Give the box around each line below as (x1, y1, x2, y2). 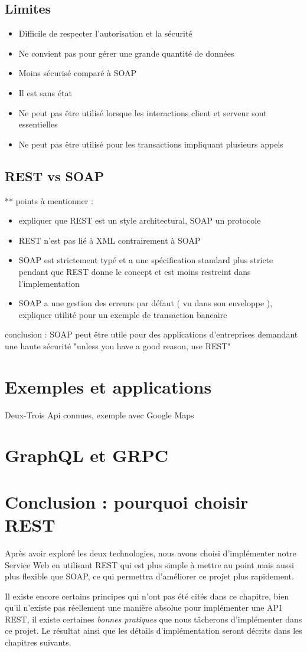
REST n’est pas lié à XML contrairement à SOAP (18, 234, 201, 246)
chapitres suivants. (5, 636, 71, 648)
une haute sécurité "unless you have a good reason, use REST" (5, 339, 231, 352)
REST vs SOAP (5, 166, 104, 185)
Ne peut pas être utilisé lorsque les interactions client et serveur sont (18, 106, 267, 119)
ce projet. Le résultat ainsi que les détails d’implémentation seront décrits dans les (5, 624, 302, 637)
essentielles (18, 118, 58, 130)
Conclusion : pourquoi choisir (5, 489, 249, 513)
